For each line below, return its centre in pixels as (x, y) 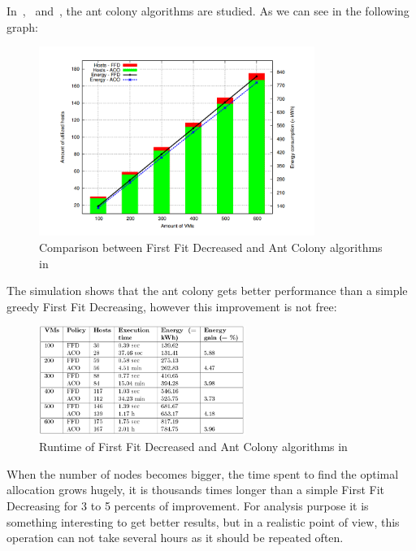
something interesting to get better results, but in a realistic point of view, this (203, 521)
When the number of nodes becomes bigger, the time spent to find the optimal (203, 473)
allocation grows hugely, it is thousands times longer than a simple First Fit (195, 490)
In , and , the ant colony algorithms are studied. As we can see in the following (208, 11)
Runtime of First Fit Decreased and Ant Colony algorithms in (193, 447)
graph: (22, 26)
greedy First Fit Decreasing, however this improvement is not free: (172, 306)
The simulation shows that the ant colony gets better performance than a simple (207, 291)
